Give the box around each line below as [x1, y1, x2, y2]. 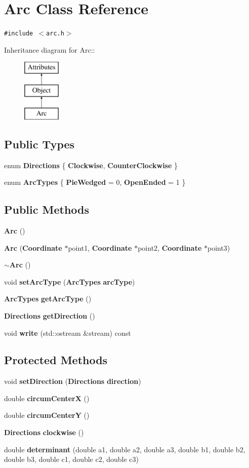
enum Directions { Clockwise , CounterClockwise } [4, 160, 178, 170]
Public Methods [4, 202, 90, 217]
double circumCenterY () [4, 410, 90, 420]
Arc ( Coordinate [4, 242, 62, 253]
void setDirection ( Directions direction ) [4, 376, 141, 386]
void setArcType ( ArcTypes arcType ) [4, 276, 135, 287]
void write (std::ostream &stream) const [4, 327, 131, 338]
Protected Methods [4, 352, 108, 368]
